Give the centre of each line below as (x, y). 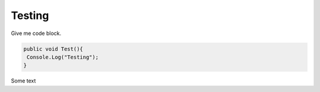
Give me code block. (36, 33)
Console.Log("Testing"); (63, 57)
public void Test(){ (53, 49)
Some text (23, 81)
